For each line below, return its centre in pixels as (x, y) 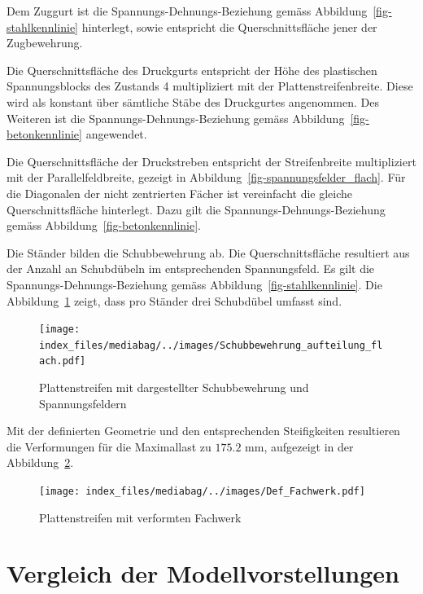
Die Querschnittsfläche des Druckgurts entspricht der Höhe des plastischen (192, 70)
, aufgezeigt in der (309, 446)
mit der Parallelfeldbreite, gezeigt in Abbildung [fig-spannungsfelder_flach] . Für (206, 177)
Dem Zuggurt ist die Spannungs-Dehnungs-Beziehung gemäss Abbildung (187, 11)
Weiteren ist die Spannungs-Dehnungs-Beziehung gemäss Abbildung (176, 118)
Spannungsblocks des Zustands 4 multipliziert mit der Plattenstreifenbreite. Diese (210, 86)
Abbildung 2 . (40, 462)
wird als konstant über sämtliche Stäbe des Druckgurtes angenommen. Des (193, 101)
